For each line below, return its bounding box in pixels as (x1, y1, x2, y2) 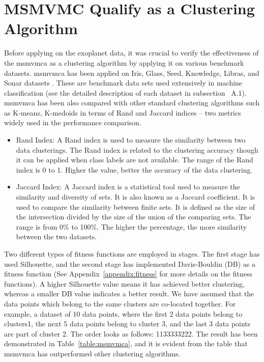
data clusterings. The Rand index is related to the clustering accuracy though (16, 144, 258, 155)
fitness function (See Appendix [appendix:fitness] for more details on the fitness (4, 268, 252, 279)
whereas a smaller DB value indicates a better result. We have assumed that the (4, 288, 254, 299)
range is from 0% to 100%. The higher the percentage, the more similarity (16, 221, 247, 232)
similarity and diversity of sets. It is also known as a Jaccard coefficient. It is (16, 191, 255, 202)
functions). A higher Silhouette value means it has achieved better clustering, (4, 278, 245, 289)
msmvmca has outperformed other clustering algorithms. (4, 348, 181, 358)
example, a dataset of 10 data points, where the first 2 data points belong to (4, 308, 243, 319)
